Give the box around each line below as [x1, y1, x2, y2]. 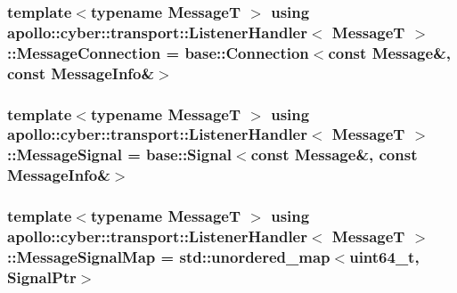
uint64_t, [349, 245, 420, 267]
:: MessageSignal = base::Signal [7, 143, 233, 166]
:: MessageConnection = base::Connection [7, 41, 309, 63]
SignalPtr [7, 265, 77, 288]
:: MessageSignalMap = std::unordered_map [7, 245, 331, 267]
